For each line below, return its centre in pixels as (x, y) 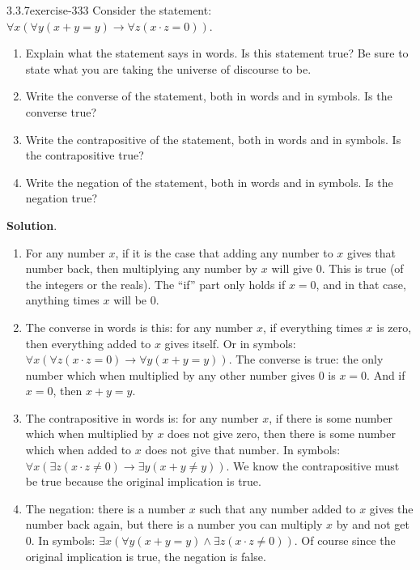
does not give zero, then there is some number (282, 434)
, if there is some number (331, 417)
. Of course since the (345, 540)
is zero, (394, 327)
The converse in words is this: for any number (139, 327)
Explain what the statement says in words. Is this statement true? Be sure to (217, 53)
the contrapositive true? (85, 155)
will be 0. (136, 300)
